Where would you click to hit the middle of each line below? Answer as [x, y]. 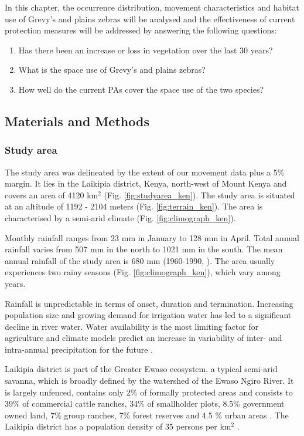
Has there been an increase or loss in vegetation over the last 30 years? [146, 50]
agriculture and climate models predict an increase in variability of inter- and [144, 338]
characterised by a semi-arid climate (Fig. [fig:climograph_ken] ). [120, 217]
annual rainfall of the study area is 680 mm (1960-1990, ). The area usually [140, 260]
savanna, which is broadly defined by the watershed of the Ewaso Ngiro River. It [149, 381]
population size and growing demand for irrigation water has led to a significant [148, 315]
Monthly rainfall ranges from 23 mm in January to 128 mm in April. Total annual [152, 237]
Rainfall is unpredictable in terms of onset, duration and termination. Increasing [149, 303]
